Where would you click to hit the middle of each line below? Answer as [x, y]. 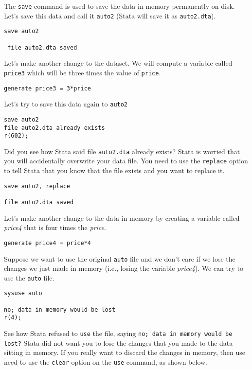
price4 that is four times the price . [55, 227]
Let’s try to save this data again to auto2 [66, 104]
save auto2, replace [37, 186]
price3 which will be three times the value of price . [82, 72]
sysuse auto [23, 293]
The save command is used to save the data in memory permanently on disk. [119, 6]
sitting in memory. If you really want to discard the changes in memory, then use [125, 352]
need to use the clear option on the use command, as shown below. [106, 361]
